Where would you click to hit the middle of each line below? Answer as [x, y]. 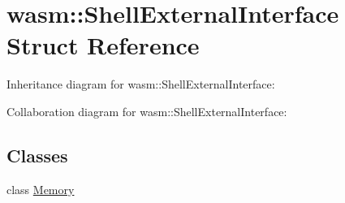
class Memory [41, 189]
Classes [37, 155]
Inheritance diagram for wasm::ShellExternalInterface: [141, 84]
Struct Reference [103, 45]
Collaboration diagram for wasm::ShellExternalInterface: [147, 111]
